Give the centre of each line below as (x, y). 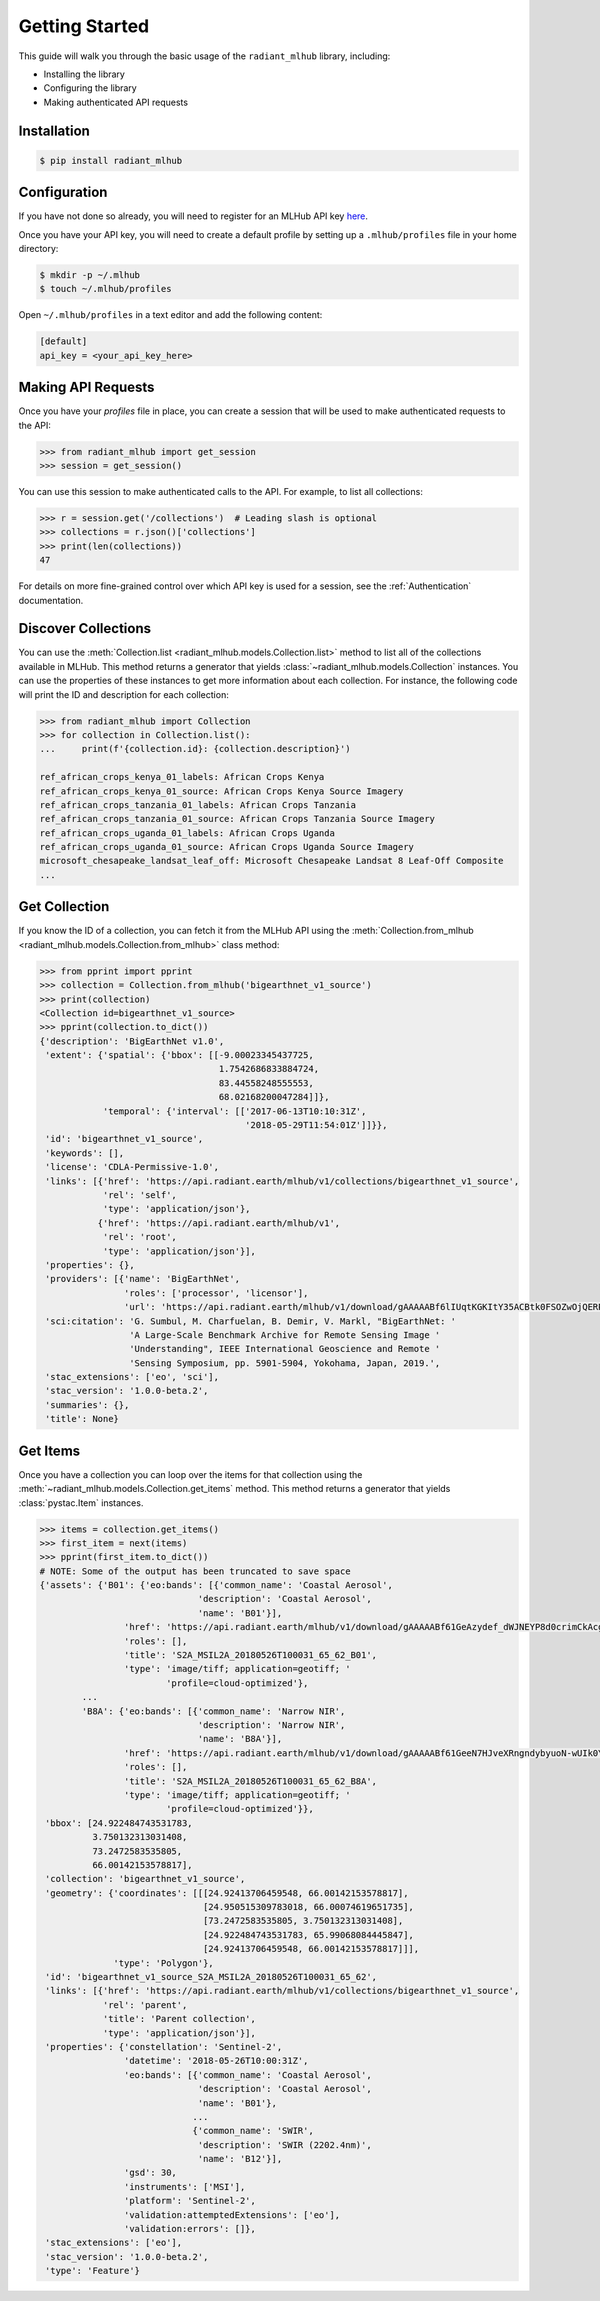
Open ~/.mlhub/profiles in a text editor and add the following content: (170, 315)
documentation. (51, 600)
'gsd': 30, (150, 2173)
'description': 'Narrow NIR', (271, 1724)
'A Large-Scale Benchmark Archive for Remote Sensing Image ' (284, 1334)
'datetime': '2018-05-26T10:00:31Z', (216, 2061)
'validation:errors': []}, (190, 2229)
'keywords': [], (85, 1153)
